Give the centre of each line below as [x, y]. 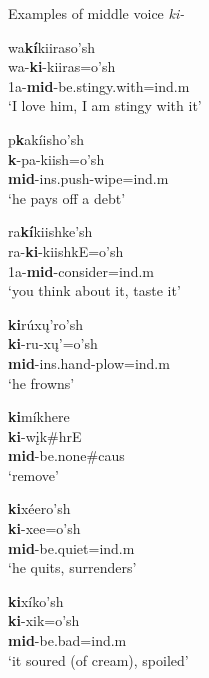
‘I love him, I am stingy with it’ [105, 105]
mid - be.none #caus [66, 455]
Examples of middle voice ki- [96, 13]
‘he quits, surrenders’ [72, 567]
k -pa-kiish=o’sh [56, 158]
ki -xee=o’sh [44, 528]
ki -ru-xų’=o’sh [53, 343]
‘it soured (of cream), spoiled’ [98, 659]
